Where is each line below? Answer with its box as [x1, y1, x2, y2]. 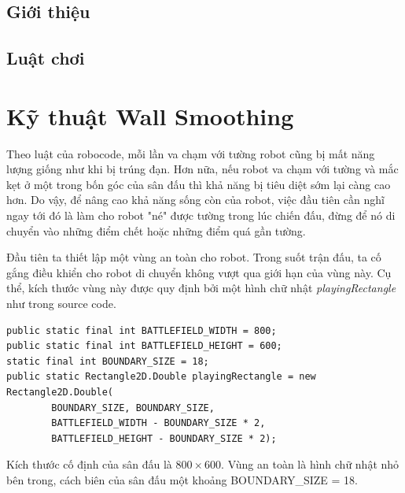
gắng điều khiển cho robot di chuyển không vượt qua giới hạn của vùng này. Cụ [6, 264, 392, 280]
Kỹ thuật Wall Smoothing [6, 99, 294, 132]
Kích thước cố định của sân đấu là [6, 456, 172, 473]
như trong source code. [6, 295, 116, 312]
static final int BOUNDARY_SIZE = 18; [6, 355, 209, 367]
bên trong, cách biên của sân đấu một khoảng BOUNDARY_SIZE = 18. [6, 471, 358, 487]
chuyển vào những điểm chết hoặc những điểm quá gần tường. [6, 222, 306, 239]
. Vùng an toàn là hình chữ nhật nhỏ [221, 456, 399, 473]
